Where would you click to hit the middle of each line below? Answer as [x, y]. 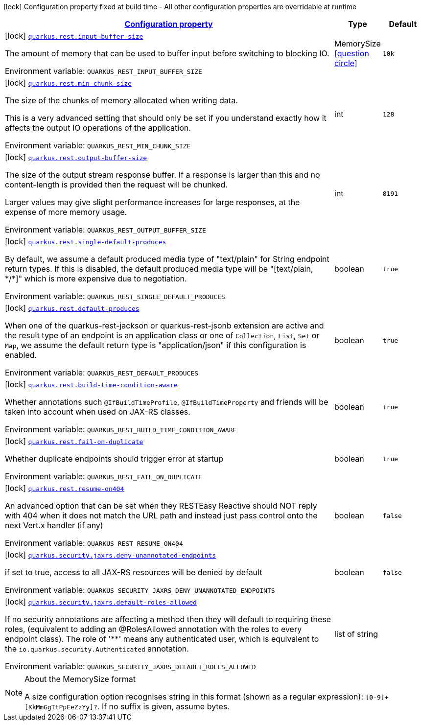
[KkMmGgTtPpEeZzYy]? [61, 707]
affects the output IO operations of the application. [98, 128]
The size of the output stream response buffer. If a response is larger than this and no [163, 175]
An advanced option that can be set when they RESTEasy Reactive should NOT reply [161, 506]
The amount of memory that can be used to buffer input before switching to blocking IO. [167, 53]
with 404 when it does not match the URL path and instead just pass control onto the [161, 515]
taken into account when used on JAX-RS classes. [98, 412]
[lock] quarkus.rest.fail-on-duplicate [74, 441]
